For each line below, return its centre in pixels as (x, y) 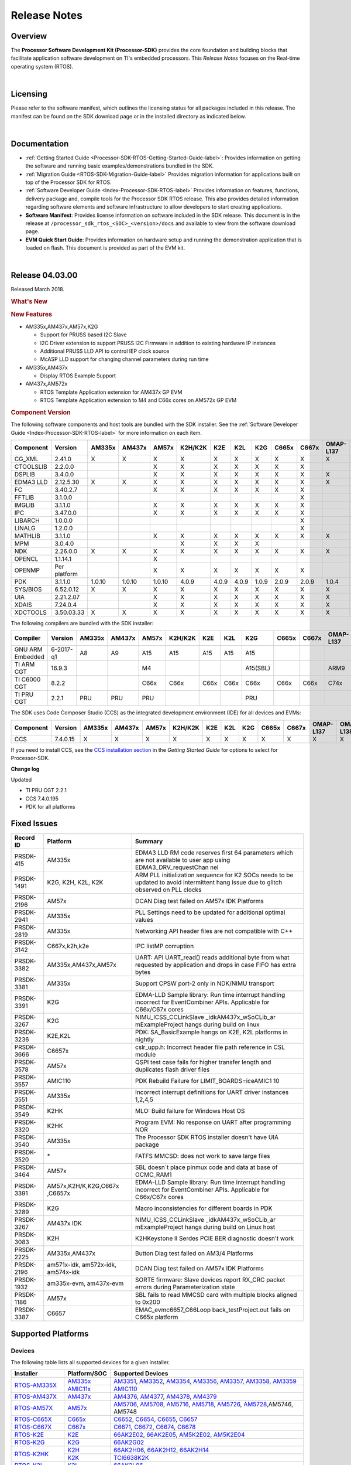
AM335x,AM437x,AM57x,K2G (62, 326)
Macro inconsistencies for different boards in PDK (204, 1208)
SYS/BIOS (28, 590)
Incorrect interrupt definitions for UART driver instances (212, 1092)
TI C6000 (27, 680)
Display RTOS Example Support (78, 376)
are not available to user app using (183, 860)
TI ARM (25, 665)
